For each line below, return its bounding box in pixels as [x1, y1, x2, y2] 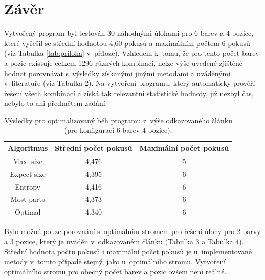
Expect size [10, 168, 46, 179]
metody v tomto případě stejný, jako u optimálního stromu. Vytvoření [4, 256, 226, 267]
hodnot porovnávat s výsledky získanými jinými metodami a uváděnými [4, 67, 231, 78]
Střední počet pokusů [55, 143, 132, 153]
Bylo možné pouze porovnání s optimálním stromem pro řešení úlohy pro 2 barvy [4, 226, 261, 237]
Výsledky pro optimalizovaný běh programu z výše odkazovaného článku [4, 114, 232, 125]
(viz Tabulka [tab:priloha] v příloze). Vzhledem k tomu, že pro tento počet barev [4, 48, 259, 58]
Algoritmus [8, 143, 48, 153]
